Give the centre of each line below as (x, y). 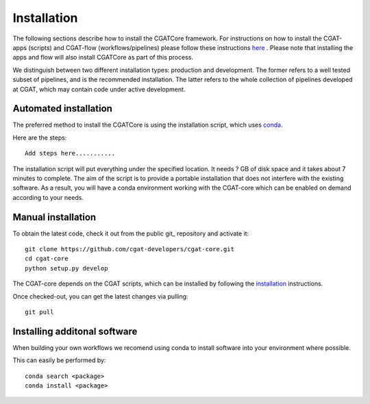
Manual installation (54, 217)
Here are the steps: (40, 138)
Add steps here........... (70, 153)
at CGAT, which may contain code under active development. (99, 89)
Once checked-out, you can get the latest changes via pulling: (100, 296)
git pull (39, 312)
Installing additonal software (75, 331)
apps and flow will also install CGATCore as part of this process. (103, 58)
